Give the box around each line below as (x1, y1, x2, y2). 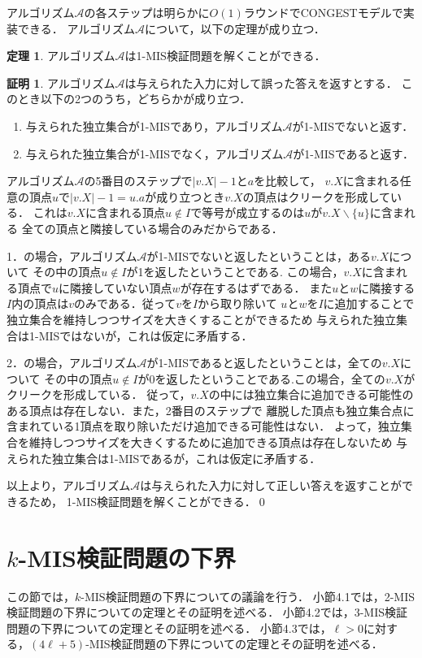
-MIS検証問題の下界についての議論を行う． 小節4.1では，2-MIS (80, 587, 415, 604)
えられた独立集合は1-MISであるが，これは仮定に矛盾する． (7, 449, 321, 466)
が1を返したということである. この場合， (126, 263, 344, 280)
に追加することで (323, 295, 415, 312)
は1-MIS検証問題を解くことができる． (124, 47, 326, 64)
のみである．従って (73, 295, 176, 312)
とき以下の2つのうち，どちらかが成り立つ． (17, 90, 251, 107)
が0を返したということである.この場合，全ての (137, 370, 385, 387)
